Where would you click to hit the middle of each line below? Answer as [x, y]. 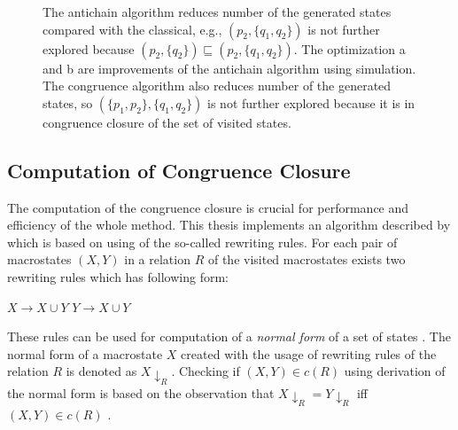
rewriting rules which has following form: [118, 276]
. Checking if [206, 371]
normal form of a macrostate [85, 353]
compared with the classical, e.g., [132, 29]
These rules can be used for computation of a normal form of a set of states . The [229, 336]
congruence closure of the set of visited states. [167, 122]
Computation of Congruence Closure [179, 170]
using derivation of [395, 371]
